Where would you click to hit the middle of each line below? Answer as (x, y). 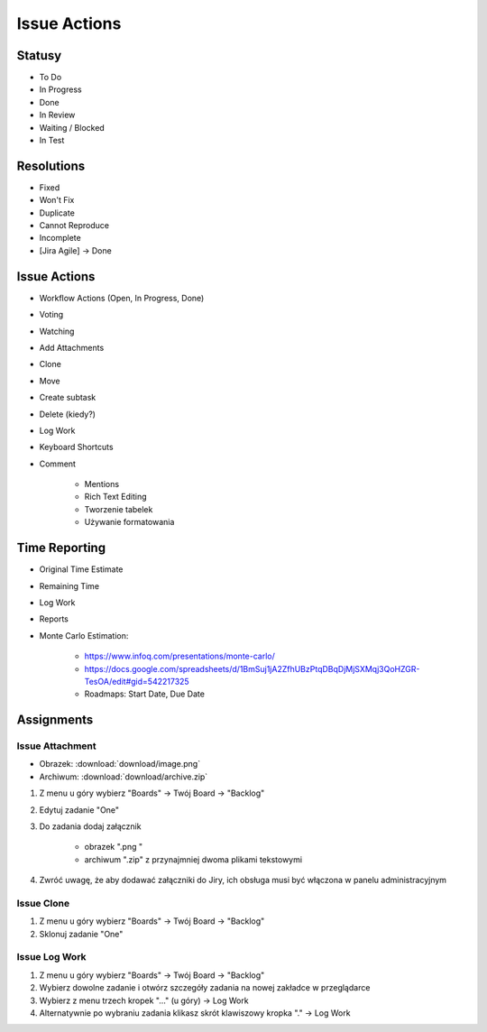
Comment (58, 464)
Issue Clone (43, 903)
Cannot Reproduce (74, 226)
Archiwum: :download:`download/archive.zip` (124, 777)
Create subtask (68, 398)
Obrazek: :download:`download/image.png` (120, 764)
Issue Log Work (51, 957)
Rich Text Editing (116, 497)
